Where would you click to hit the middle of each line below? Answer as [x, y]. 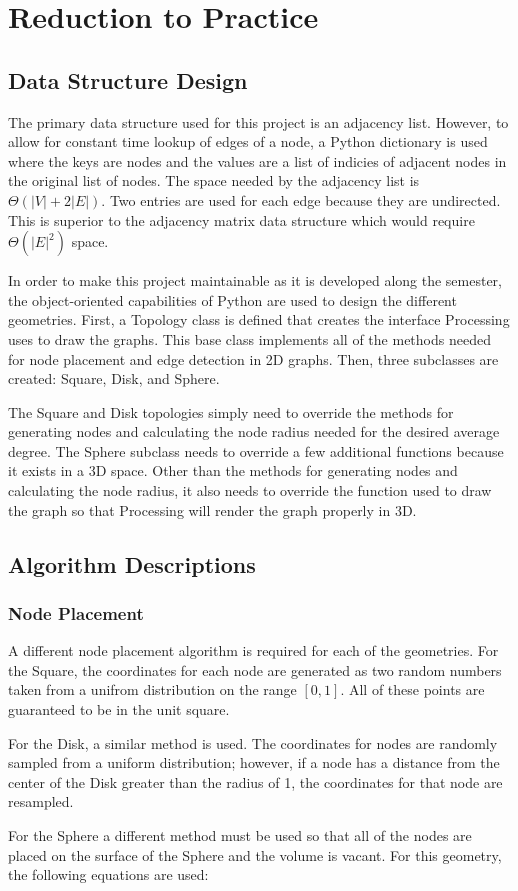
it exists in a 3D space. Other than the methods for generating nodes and [233, 470]
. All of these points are [412, 689]
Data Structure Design [128, 79]
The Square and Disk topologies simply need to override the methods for [231, 411]
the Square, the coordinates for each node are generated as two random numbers [255, 669]
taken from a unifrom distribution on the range [152, 689]
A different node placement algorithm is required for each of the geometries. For [253, 650]
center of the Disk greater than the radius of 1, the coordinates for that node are [255, 781]
